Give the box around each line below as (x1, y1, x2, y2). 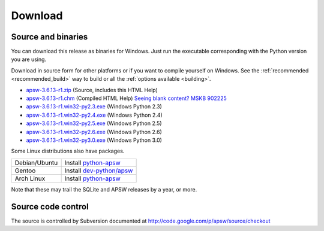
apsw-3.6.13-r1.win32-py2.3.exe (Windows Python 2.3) (26, 103, 162, 110)
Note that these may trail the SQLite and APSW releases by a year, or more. (11, 186, 197, 193)
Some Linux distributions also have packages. (11, 147, 125, 155)
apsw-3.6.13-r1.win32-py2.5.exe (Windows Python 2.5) (26, 120, 162, 127)
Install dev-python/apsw (64, 166, 133, 175)
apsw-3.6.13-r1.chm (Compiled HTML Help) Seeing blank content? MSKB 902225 (26, 95, 227, 102)
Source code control (11, 201, 89, 212)
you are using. (11, 56, 47, 63)
